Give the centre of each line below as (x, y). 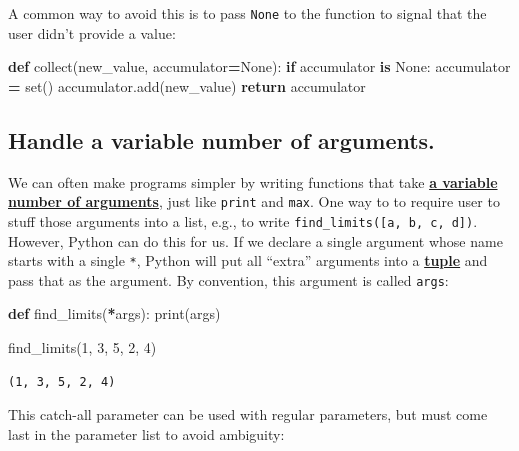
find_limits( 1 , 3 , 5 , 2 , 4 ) (82, 347)
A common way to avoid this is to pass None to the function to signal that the (247, 13)
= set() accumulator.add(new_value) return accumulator (187, 85)
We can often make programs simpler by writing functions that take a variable (253, 181)
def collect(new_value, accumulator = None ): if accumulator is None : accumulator (259, 66)
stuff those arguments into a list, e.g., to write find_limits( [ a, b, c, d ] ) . (243, 220)
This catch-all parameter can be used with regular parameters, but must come (248, 414)
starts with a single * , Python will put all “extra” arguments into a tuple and (248, 260)
